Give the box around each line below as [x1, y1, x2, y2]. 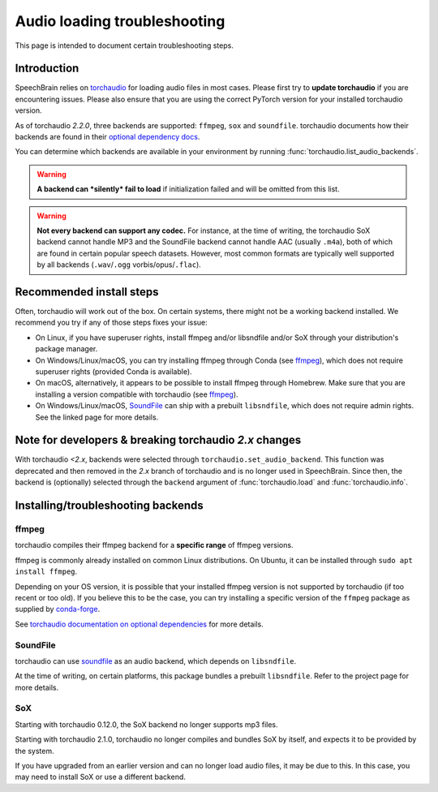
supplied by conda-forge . [15, 605, 101, 614]
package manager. [35, 344, 98, 354]
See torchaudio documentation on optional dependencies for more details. [15, 619, 264, 629]
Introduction [15, 62, 79, 75]
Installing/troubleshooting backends [15, 499, 204, 513]
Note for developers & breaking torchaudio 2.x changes [15, 433, 302, 447]
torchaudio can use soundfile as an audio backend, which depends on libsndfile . [15, 656, 297, 665]
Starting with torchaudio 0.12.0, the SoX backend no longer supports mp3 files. [15, 719, 278, 730]
